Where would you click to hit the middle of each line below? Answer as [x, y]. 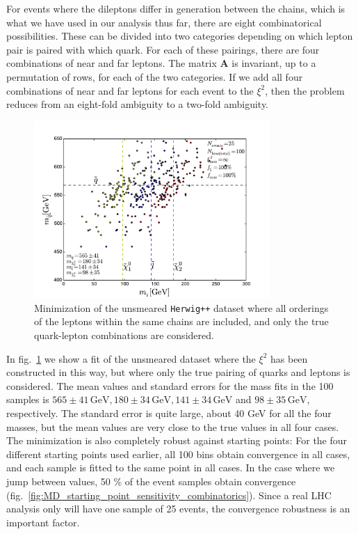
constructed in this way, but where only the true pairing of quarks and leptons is [178, 372]
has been [289, 358]
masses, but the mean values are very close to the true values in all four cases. [173, 426]
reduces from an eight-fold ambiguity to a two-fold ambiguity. [138, 104]
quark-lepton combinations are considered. [124, 335]
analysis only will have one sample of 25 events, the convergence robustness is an [178, 509]
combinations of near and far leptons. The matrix [112, 63]
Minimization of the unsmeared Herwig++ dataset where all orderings [181, 307]
